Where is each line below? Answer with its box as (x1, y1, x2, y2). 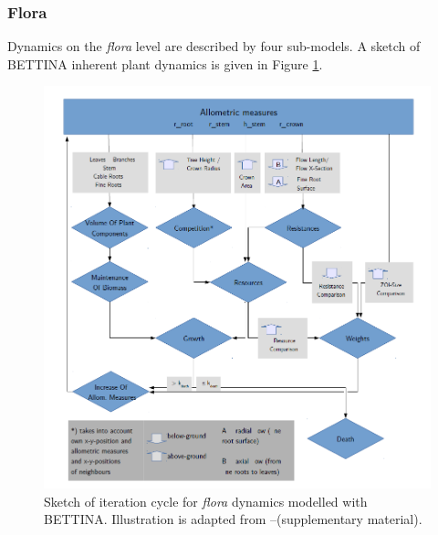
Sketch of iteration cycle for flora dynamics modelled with (44, 491, 368, 510)
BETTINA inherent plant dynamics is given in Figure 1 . (7, 54, 323, 73)
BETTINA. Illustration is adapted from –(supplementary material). (44, 509, 422, 529)
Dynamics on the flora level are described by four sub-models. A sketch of (7, 37, 421, 56)
